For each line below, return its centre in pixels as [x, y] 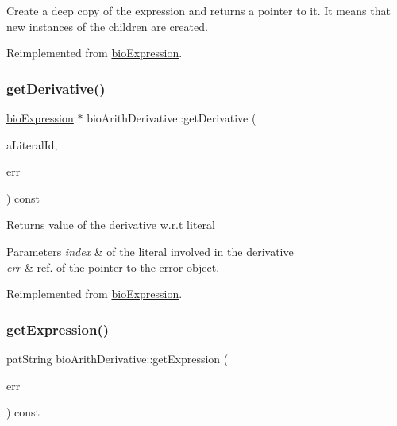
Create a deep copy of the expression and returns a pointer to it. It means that [198, 10]
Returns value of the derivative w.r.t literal [111, 225]
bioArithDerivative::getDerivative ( [172, 118]
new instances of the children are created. [107, 26]
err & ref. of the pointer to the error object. [113, 267]
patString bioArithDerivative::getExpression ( [118, 358]
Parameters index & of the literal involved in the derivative [150, 251]
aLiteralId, [32, 144]
